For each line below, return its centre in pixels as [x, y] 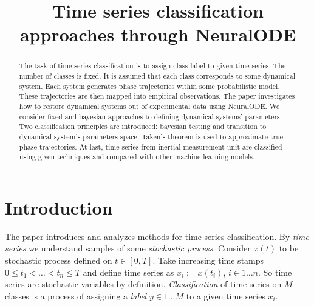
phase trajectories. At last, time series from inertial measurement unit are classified [151, 146]
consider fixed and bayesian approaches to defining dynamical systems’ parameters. [151, 116]
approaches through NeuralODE [158, 34]
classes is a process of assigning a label [76, 295]
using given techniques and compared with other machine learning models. [137, 157]
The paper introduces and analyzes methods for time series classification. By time [157, 236]
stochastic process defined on [59, 260]
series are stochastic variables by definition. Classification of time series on [143, 284]
